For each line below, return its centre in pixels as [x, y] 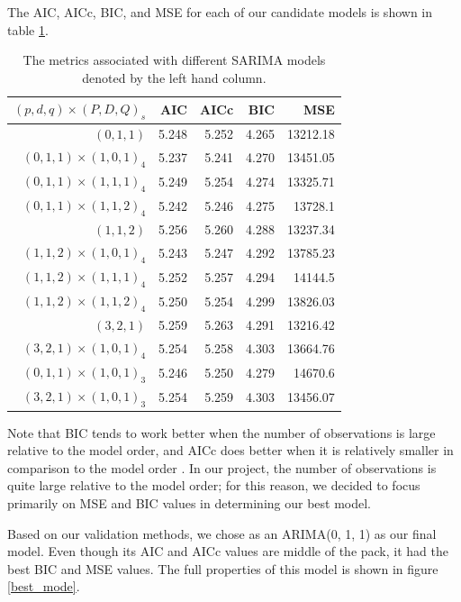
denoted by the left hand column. [174, 77]
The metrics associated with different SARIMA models [174, 60]
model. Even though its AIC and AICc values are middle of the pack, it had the [228, 551]
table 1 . [28, 29]
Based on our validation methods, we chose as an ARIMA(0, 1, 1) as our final [222, 533]
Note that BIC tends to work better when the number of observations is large [221, 432]
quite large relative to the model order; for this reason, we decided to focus [214, 485]
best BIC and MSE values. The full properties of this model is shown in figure [223, 568]
